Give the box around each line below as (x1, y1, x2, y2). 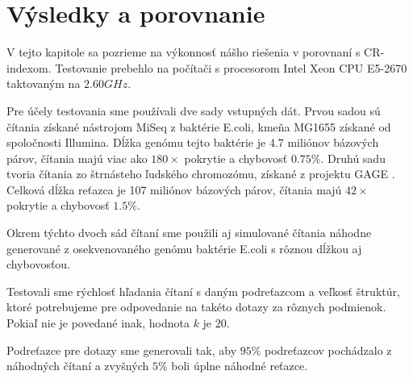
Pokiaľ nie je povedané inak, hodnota (6, 314, 190, 331)
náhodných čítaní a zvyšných (6, 357, 149, 374)
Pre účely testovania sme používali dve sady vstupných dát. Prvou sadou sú (6, 102, 381, 119)
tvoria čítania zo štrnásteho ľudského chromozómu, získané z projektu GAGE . (6, 165, 395, 182)
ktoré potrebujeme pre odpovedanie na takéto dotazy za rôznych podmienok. (6, 298, 386, 315)
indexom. (6, 59, 52, 76)
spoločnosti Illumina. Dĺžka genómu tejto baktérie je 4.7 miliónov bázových (6, 134, 379, 151)
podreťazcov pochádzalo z (265, 341, 392, 358)
